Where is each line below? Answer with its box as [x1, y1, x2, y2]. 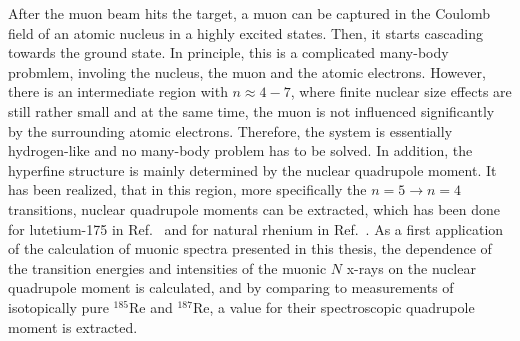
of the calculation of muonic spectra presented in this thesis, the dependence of [8, 238, 492, 259]
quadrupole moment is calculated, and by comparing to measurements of [8, 277, 454, 298]
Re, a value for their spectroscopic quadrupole [192, 296, 475, 317]
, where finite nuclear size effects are [290, 81, 512, 102]
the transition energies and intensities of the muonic [8, 257, 327, 278]
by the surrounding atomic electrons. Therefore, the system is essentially [8, 120, 453, 141]
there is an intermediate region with [8, 81, 228, 102]
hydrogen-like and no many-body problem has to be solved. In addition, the [8, 140, 473, 161]
